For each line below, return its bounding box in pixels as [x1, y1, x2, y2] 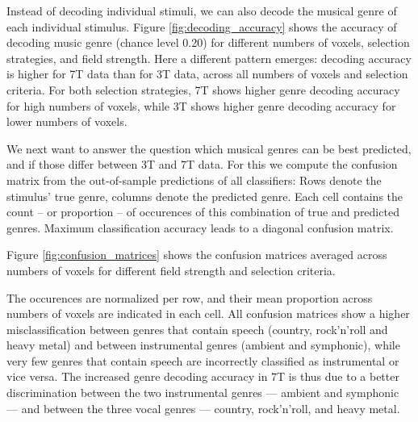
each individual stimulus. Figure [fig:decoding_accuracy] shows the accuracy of [6, 18, 397, 35]
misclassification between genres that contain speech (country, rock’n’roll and [6, 320, 388, 337]
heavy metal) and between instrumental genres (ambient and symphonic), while [6, 336, 400, 353]
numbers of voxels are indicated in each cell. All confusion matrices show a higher [6, 305, 410, 322]
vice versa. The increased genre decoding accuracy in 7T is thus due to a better [6, 368, 399, 385]
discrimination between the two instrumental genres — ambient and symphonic [6, 384, 399, 401]
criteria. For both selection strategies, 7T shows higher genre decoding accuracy [6, 81, 400, 98]
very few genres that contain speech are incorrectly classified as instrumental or [6, 352, 399, 369]
